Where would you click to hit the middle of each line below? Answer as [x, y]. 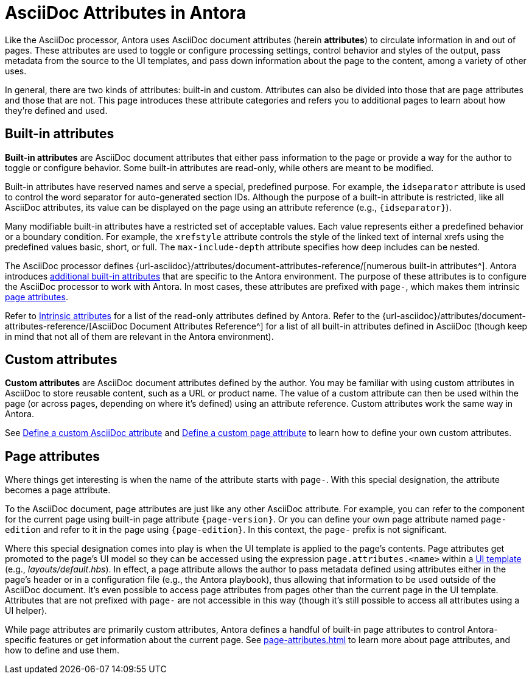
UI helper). [26, 611]
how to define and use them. [62, 650]
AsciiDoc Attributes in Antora [126, 13]
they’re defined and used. [56, 110]
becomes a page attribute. [58, 490]
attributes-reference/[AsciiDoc [66, 326]
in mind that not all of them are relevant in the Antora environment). [139, 336]
